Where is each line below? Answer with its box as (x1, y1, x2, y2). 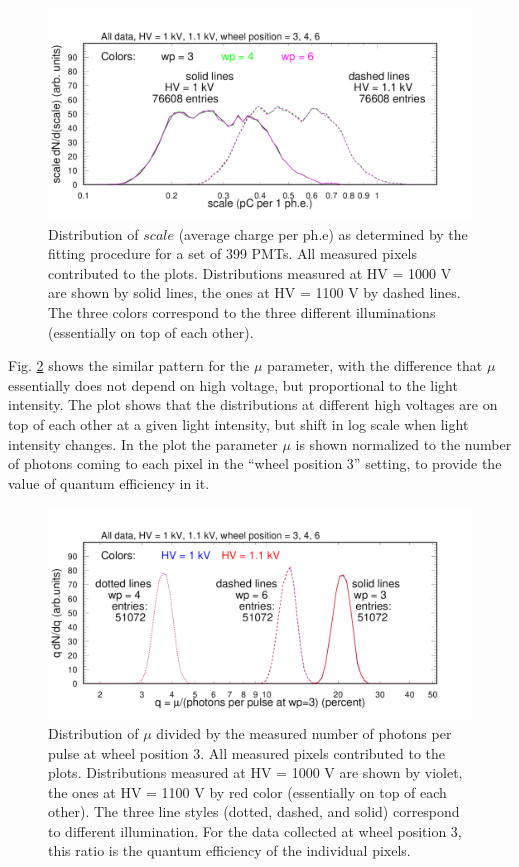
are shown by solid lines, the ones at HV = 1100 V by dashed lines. (48, 282, 461, 303)
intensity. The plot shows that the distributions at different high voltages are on (8, 394, 498, 415)
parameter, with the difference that (267, 355, 483, 376)
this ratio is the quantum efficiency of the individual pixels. (48, 840, 411, 861)
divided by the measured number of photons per (156, 722, 452, 743)
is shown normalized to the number (295, 433, 512, 454)
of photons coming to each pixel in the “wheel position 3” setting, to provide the (8, 453, 502, 474)
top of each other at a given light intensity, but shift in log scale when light (8, 413, 469, 434)
